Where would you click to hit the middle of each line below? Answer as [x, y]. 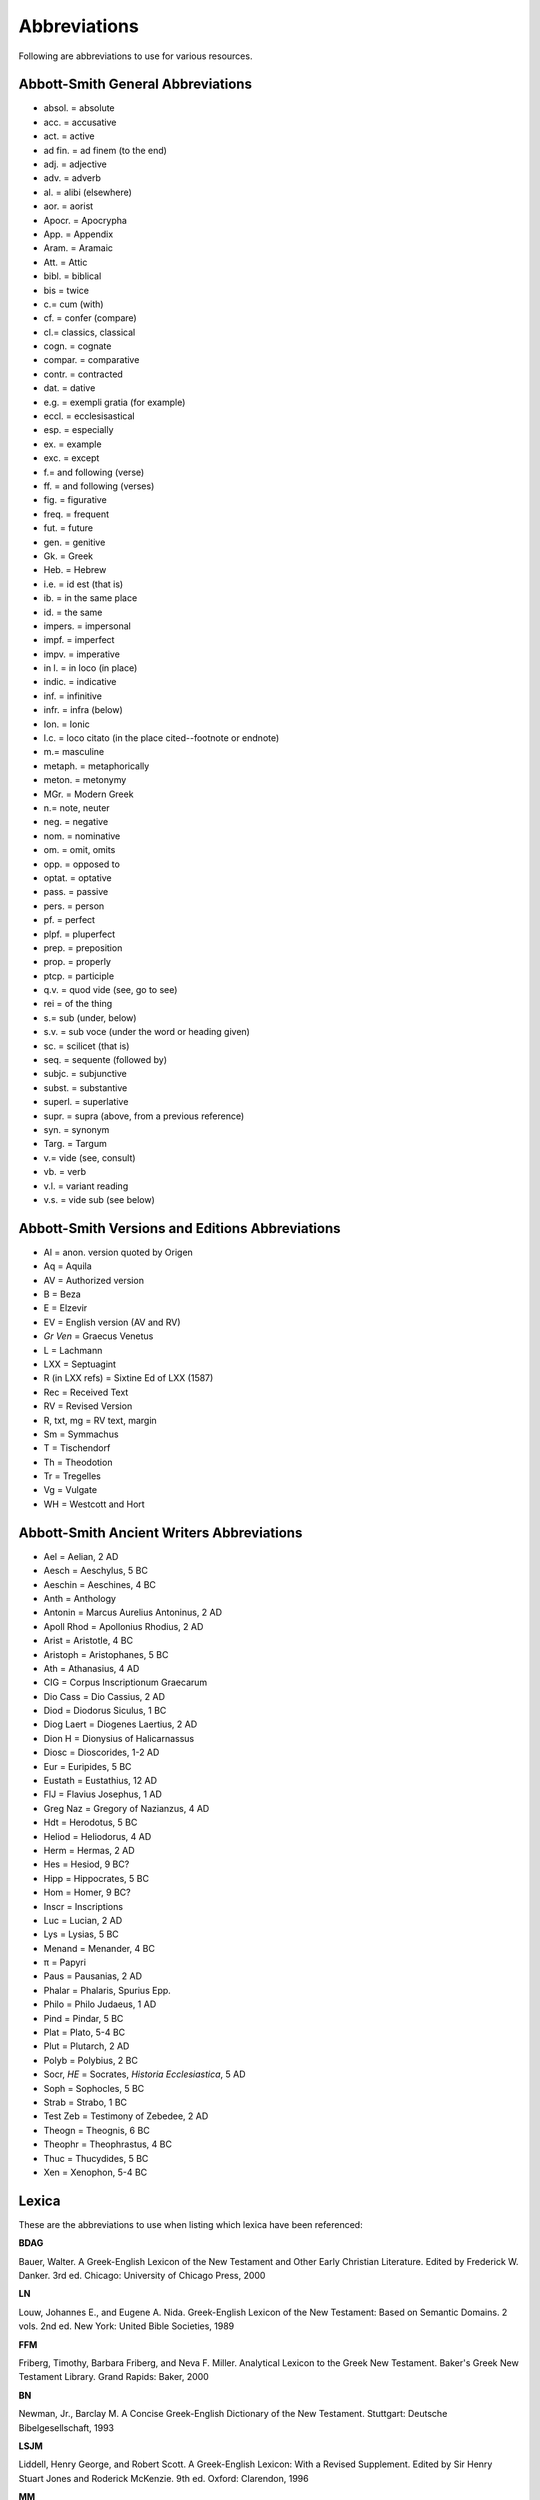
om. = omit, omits [79, 850]
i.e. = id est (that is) [83, 584]
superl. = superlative [86, 1102]
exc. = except [71, 458]
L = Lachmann [73, 1350]
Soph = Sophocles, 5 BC [94, 2088]
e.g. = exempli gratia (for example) [114, 402]
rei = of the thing [78, 1004]
